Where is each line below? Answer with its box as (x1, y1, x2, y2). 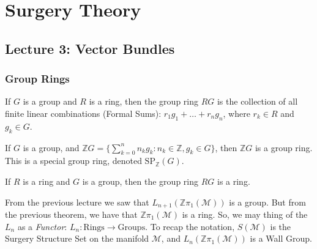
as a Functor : (17, 220, 67, 232)
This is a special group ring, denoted (5, 154, 142, 167)
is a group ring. (255, 141, 313, 154)
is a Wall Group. (250, 232, 312, 245)
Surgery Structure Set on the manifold (5, 232, 149, 245)
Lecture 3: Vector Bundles (5, 39, 175, 58)
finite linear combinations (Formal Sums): (5, 106, 162, 119)
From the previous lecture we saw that (5, 195, 149, 208)
